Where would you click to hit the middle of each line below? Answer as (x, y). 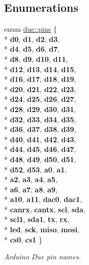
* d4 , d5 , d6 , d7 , (32, 49)
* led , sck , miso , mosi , (42, 229)
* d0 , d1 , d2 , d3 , (32, 39)
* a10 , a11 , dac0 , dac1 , (43, 199)
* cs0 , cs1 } (23, 239)
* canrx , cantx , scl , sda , (45, 209)
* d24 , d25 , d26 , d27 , (40, 99)
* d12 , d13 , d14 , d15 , (40, 69)
